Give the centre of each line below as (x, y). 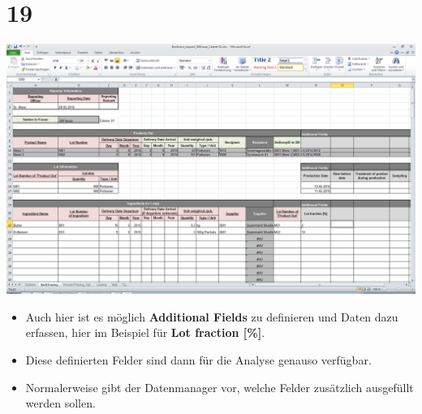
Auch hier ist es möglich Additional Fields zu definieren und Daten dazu (212, 316)
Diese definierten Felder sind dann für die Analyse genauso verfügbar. (198, 360)
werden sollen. (60, 403)
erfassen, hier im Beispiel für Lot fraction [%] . (145, 332)
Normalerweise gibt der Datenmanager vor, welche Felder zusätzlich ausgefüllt (220, 387)
